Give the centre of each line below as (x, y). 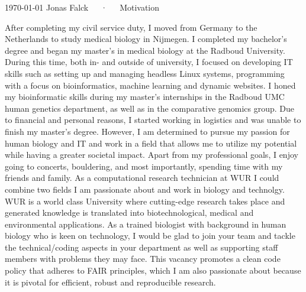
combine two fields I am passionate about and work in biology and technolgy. (145, 189)
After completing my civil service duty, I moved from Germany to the (131, 27)
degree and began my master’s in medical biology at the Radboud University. (145, 50)
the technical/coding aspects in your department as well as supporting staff (141, 247)
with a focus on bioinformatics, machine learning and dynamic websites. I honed (150, 85)
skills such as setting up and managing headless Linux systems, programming (145, 73)
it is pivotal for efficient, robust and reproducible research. (110, 282)
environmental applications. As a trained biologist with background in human (146, 224)
